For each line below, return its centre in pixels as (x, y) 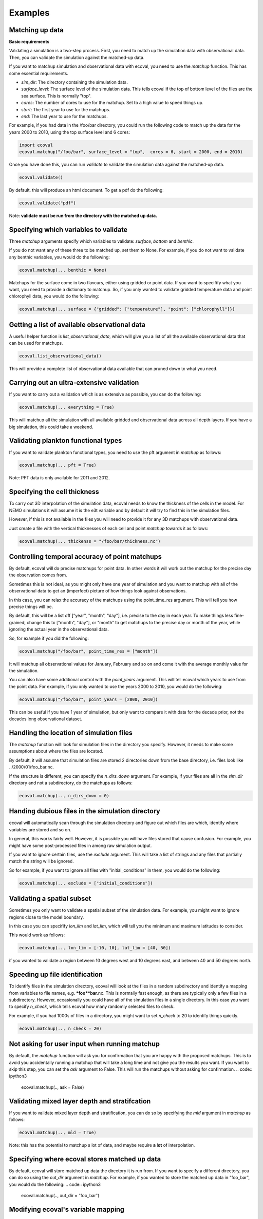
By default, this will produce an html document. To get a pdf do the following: (86, 190)
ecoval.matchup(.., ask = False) (53, 1087)
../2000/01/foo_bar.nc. (31, 767)
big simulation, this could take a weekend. (51, 427)
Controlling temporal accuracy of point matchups (85, 557)
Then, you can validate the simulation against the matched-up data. (77, 57)
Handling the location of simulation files (71, 733)
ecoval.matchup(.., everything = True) (67, 407)
